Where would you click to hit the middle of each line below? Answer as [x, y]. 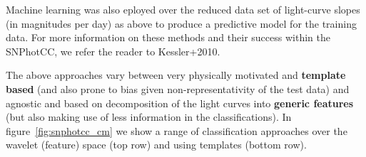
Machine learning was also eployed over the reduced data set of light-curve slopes [183, 9]
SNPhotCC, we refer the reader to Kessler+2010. [113, 51]
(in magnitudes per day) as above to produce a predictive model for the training [181, 23]
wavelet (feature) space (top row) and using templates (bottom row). [156, 145]
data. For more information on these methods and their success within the [168, 37]
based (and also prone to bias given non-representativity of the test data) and [178, 88]
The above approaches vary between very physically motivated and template [176, 75]
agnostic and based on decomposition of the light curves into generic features [180, 103]
